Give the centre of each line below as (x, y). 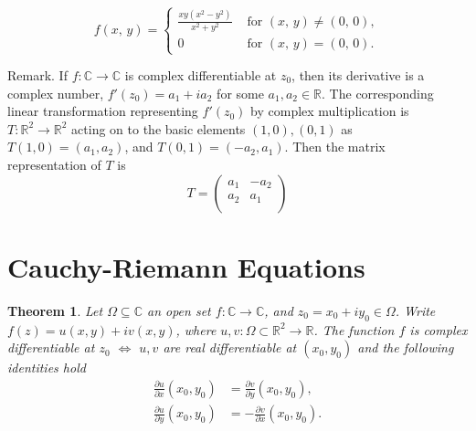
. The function (354, 329)
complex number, (56, 93)
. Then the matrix (335, 147)
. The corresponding (378, 93)
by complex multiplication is (330, 111)
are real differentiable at (230, 347)
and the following (406, 347)
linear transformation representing (103, 111)
